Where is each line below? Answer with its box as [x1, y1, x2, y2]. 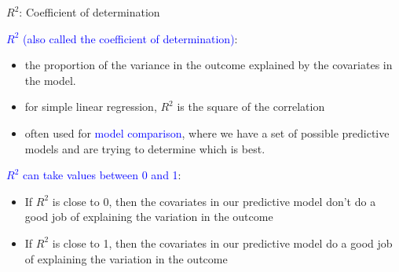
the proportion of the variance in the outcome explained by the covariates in [24, 57, 393, 73]
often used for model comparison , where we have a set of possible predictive [24, 124, 390, 141]
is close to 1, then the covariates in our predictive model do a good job [52, 234, 393, 251]
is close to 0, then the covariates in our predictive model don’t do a [52, 193, 376, 209]
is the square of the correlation [177, 98, 325, 115]
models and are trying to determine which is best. [24, 140, 265, 156]
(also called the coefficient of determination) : [22, 30, 238, 46]
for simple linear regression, [24, 98, 157, 115]
